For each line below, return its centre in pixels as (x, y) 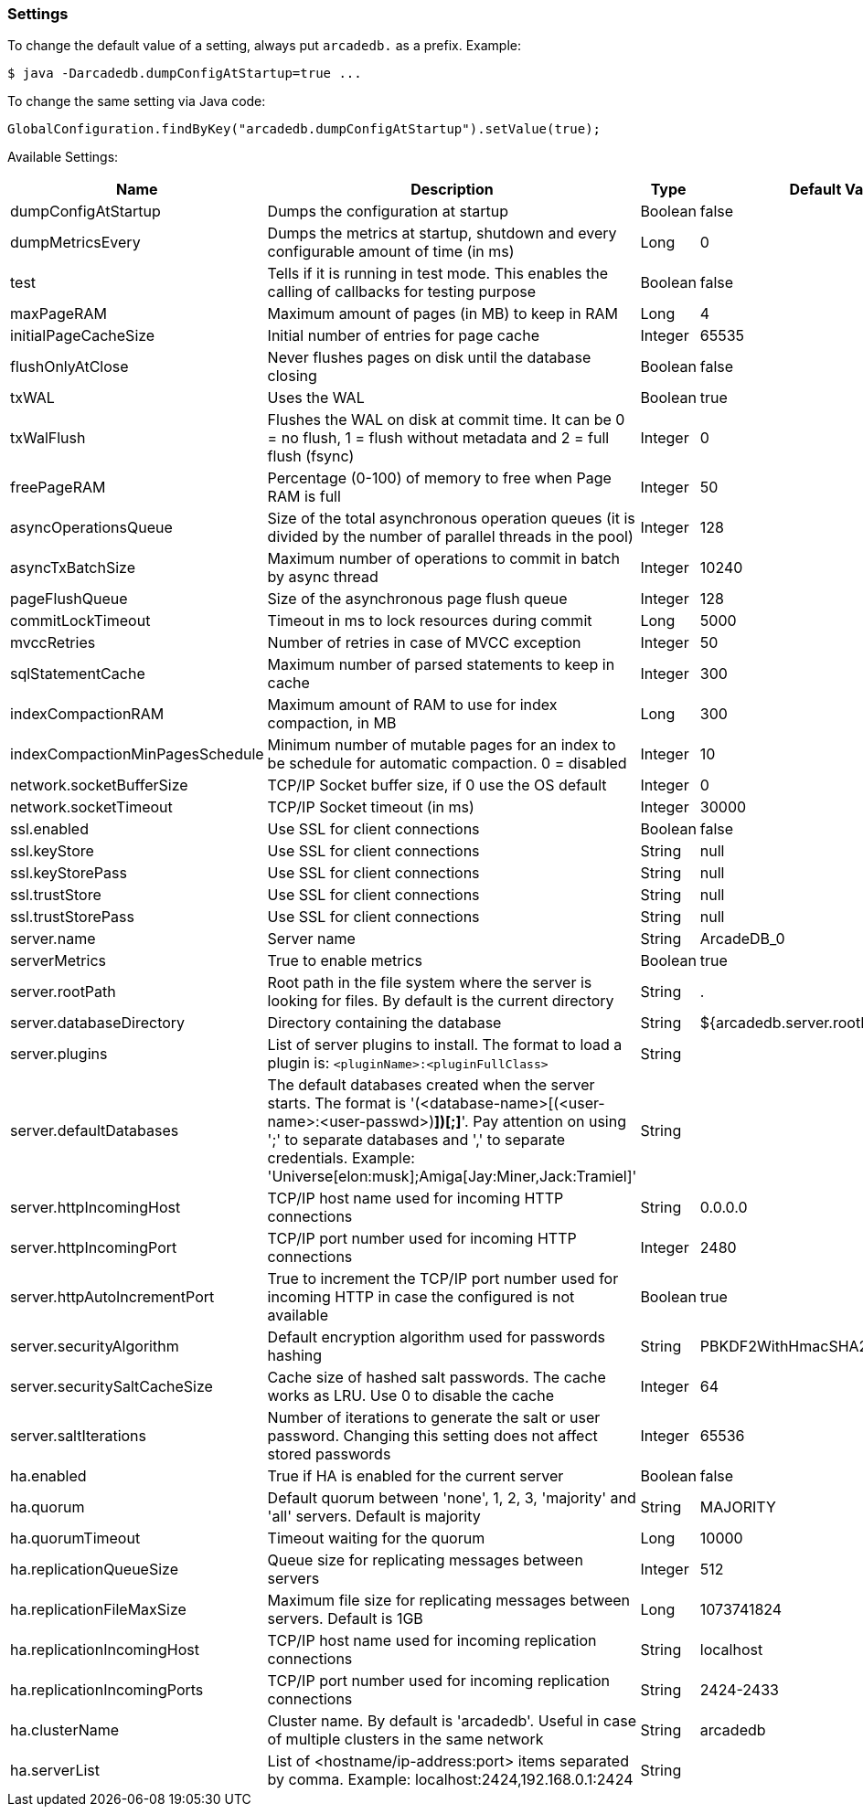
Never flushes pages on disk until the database (429, 358)
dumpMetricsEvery (75, 243)
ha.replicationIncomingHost (105, 1650)
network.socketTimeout (91, 807)
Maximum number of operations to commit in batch (444, 559)
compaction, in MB (332, 723)
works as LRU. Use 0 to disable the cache (411, 1396)
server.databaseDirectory (98, 1023)
